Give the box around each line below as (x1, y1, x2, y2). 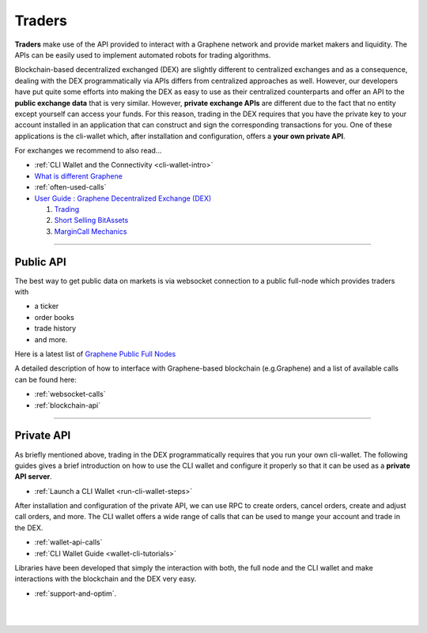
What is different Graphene (34, 171, 123, 181)
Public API (14, 255, 66, 269)
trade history (34, 324, 77, 333)
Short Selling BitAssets (54, 216, 129, 225)
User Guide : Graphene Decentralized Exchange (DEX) (34, 194, 212, 203)
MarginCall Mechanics (54, 226, 127, 236)
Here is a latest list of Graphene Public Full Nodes (14, 349, 176, 359)
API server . (14, 472, 53, 481)
